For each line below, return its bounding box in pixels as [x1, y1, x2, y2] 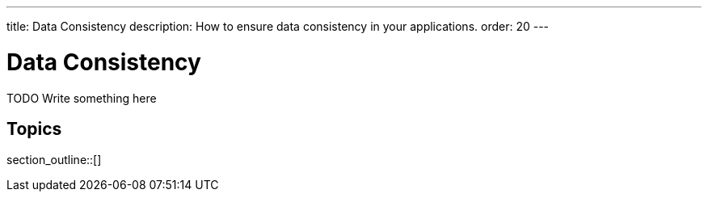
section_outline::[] [6, 153, 102, 167]
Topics [6, 118, 62, 139]
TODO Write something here [6, 91, 157, 105]
